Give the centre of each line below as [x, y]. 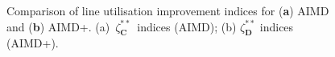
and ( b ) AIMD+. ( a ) [58, 26]
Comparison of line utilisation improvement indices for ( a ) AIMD [168, 10]
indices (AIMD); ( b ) [187, 26]
